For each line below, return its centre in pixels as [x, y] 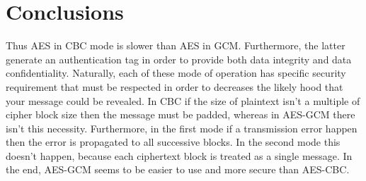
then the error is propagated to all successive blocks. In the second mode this [173, 142]
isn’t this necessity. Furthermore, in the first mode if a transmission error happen [182, 128]
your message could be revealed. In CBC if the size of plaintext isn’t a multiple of [183, 100]
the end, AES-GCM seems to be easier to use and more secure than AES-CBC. [178, 169]
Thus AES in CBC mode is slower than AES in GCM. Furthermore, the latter [176, 45]
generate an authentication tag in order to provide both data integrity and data [179, 59]
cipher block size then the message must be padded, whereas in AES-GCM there [181, 114]
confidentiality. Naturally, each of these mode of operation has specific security [176, 73]
